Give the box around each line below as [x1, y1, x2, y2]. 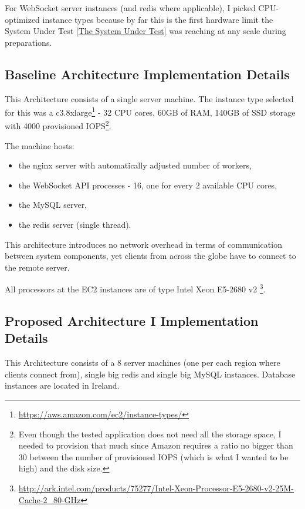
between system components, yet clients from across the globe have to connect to [5, 250, 296, 262]
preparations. [5, 36, 52, 48]
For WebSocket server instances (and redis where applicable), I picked [5, 2, 256, 14]
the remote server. [5, 261, 70, 273]
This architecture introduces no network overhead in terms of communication [5, 238, 282, 250]
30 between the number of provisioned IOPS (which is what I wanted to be [18, 450, 289, 463]
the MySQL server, [18, 198, 87, 211]
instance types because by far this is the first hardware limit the [42, 13, 273, 25]
